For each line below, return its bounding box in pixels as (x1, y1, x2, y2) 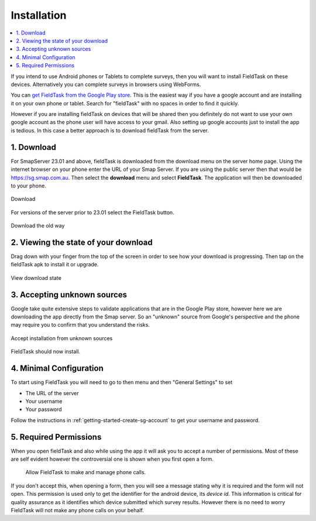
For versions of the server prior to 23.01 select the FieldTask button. (11, 208, 175, 216)
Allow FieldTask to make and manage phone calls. (25, 469, 146, 476)
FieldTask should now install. (11, 348, 81, 355)
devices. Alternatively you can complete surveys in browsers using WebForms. (11, 81, 201, 88)
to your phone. (11, 182, 46, 189)
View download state (11, 274, 61, 281)
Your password (25, 406, 62, 413)
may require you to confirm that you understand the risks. (11, 321, 150, 328)
